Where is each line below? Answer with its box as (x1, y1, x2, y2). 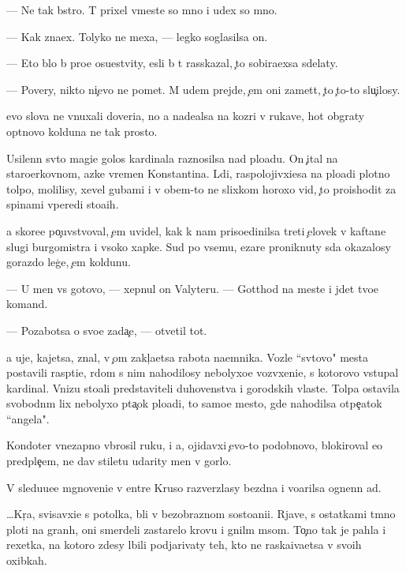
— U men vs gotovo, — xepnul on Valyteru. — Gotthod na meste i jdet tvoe (6, 280, 378, 296)
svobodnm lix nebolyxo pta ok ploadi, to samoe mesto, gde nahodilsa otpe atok (6, 395, 382, 411)
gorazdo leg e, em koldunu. (6, 254, 131, 270)
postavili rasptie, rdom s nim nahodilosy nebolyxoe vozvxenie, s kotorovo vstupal (6, 364, 399, 381)
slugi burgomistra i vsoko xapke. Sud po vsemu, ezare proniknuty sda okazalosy (6, 238, 391, 254)
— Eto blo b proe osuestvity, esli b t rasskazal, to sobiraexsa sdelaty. (6, 54, 338, 71)
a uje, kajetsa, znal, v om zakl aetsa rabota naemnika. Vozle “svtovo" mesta (6, 348, 368, 365)
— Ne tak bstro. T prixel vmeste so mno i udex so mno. (6, 2, 277, 17)
